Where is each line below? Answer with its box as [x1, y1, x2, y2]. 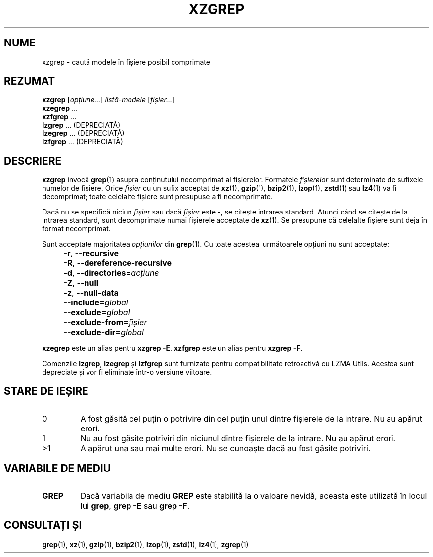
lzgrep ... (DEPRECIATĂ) [42, 121, 121, 129]
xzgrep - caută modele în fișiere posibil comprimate [42, 57, 210, 66]
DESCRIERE [4, 154, 62, 167]
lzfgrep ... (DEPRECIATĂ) [42, 137, 123, 146]
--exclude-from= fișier [63, 317, 147, 328]
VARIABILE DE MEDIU [4, 462, 111, 474]
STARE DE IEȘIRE [4, 385, 88, 397]
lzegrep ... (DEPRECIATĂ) [42, 129, 125, 138]
